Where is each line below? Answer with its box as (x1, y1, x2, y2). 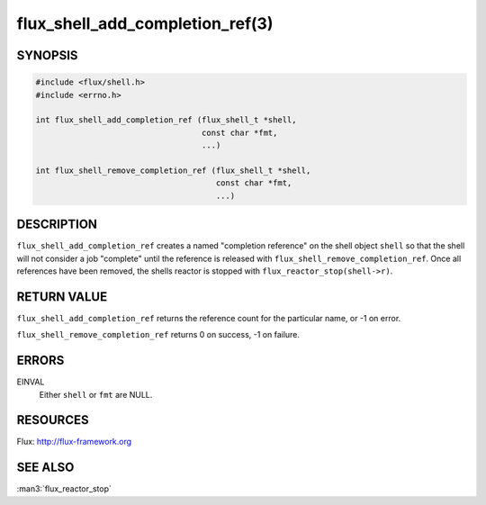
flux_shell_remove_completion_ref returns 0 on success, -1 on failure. (16, 329, 301, 340)
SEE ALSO (16, 460, 75, 475)
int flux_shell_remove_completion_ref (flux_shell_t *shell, (35, 165, 311, 176)
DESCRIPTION (16, 217, 98, 232)
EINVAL (16, 376, 45, 387)
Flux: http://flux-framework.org (16, 437, 132, 447)
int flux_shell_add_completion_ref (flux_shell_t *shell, (35, 115, 297, 125)
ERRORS (16, 353, 65, 368)
